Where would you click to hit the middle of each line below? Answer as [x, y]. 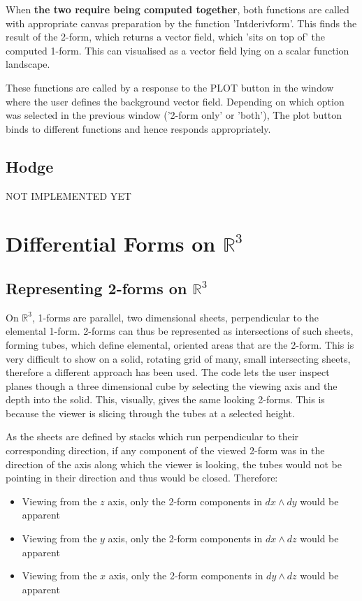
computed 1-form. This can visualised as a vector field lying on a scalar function [178, 50]
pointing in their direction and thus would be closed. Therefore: [142, 478]
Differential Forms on [111, 244]
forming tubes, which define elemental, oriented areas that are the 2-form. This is [180, 344]
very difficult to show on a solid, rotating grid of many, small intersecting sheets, [178, 358]
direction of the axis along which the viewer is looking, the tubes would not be [174, 464]
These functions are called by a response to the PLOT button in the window [170, 87]
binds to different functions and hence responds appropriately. [138, 128]
